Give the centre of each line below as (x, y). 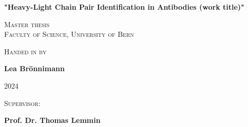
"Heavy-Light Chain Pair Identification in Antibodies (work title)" (124, 7)
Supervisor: (22, 103)
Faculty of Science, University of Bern (69, 34)
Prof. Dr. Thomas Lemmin (52, 120)
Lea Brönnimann (34, 68)
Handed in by (25, 51)
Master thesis (27, 24)
